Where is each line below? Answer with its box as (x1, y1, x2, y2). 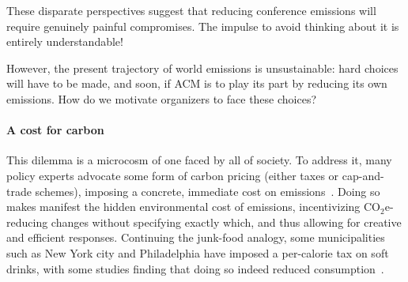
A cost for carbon (6, 122, 104, 138)
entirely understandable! (6, 33, 123, 50)
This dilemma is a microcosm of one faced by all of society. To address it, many (6, 152, 392, 168)
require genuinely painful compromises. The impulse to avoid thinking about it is (6, 17, 399, 34)
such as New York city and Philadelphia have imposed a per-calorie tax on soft (6, 244, 389, 261)
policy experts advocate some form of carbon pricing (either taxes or (6, 167, 339, 183)
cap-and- (342, 167, 384, 183)
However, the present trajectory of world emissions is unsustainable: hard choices (6, 59, 399, 76)
